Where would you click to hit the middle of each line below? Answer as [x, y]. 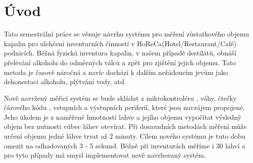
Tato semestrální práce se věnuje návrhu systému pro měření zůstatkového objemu [126, 34]
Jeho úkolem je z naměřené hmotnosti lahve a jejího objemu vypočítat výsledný [123, 117]
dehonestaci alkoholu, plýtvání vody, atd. [65, 81]
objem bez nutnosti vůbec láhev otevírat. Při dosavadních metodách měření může [126, 126]
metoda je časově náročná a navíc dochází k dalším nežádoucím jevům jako [116, 72]
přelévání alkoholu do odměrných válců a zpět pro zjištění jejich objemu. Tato [120, 62]
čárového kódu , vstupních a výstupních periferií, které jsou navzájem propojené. [125, 107]
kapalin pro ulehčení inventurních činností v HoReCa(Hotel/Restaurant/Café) [120, 43]
